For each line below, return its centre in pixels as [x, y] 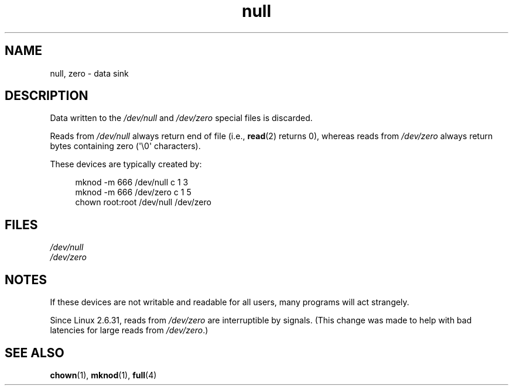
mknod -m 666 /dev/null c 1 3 [132, 182]
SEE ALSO [35, 353]
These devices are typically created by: [126, 164]
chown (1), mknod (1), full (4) [103, 375]
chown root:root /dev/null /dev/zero [143, 202]
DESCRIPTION [47, 96]
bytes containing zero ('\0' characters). [125, 146]
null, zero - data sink [89, 73]
